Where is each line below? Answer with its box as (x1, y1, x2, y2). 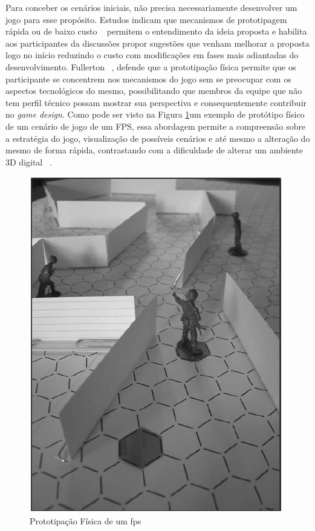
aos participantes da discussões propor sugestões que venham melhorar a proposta (5, 36, 310, 49)
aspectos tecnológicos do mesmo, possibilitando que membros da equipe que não (5, 84, 302, 97)
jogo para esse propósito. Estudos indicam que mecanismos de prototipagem (5, 13, 287, 25)
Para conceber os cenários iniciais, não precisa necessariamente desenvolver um (5, 1, 297, 13)
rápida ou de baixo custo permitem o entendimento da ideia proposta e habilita (5, 25, 307, 38)
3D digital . (5, 155, 52, 168)
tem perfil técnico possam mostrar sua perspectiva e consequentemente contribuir (5, 96, 307, 109)
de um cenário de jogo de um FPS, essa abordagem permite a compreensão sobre (5, 119, 306, 132)
